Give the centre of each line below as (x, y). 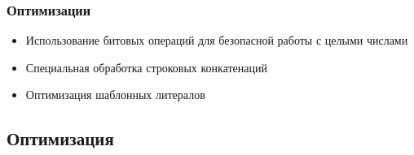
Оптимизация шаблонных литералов (115, 95)
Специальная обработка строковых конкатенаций (147, 67)
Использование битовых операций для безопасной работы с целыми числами (217, 40)
